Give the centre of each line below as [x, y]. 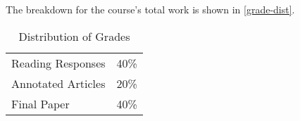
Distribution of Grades [74, 36]
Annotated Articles [58, 83]
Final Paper [40, 103]
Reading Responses [58, 63]
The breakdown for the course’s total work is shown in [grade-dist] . [150, 9]
